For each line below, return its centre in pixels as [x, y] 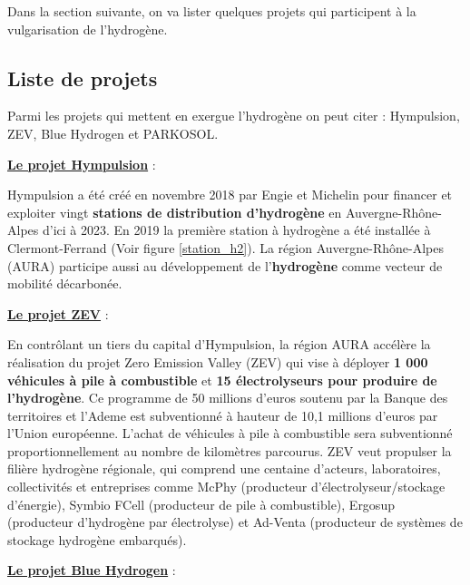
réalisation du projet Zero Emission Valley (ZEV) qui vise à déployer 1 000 [218, 361]
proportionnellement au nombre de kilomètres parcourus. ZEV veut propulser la [230, 450]
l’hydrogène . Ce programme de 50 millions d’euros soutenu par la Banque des [228, 398]
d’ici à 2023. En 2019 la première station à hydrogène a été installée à [236, 230]
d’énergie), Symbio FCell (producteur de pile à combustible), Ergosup [201, 504]
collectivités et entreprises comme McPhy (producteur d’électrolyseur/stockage [226, 487]
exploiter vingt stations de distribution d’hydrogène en [175, 212]
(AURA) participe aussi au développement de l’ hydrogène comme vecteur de [225, 265]
